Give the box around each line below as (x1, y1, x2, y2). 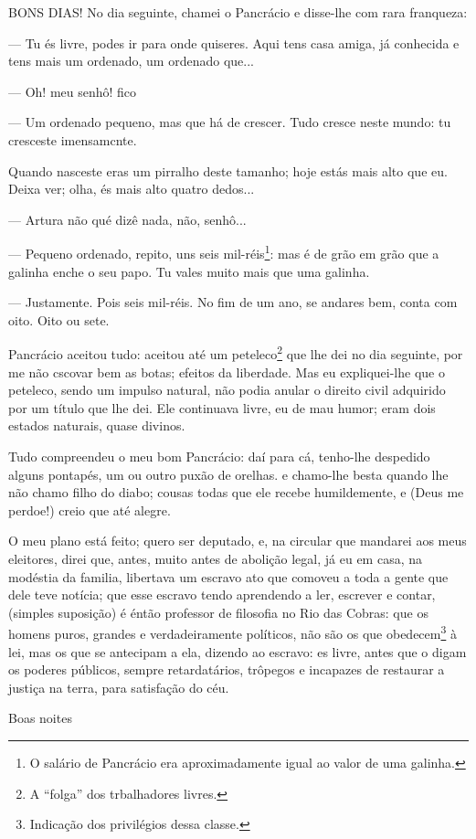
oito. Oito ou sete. (8, 310, 110, 329)
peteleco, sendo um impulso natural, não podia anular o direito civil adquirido (8, 380, 446, 399)
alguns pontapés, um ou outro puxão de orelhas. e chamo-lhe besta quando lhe (8, 464, 449, 483)
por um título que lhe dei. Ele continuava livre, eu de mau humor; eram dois (8, 398, 436, 417)
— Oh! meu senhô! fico (8, 81, 137, 101)
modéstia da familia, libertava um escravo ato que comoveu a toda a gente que (8, 567, 449, 586)
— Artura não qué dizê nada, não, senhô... (8, 209, 247, 228)
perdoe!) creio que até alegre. (8, 500, 171, 519)
